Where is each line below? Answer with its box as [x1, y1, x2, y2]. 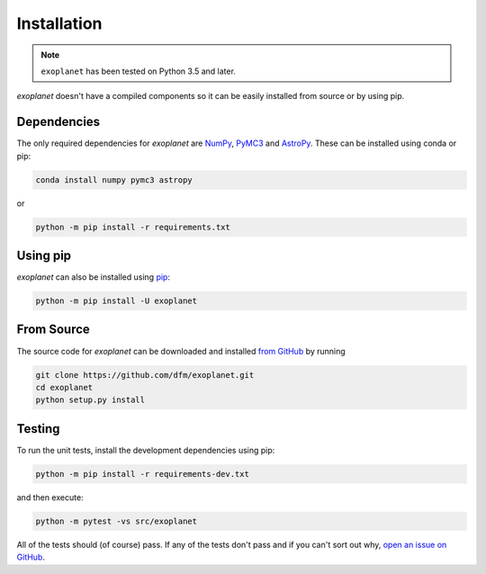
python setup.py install [35, 395, 146, 405]
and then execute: [16, 491, 85, 503]
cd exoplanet [35, 382, 94, 392]
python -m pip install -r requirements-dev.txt [35, 469, 249, 479]
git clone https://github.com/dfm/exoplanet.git [35, 370, 255, 380]
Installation [16, 13, 103, 33]
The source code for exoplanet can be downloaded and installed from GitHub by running [16, 345, 346, 356]
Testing [16, 421, 60, 436]
